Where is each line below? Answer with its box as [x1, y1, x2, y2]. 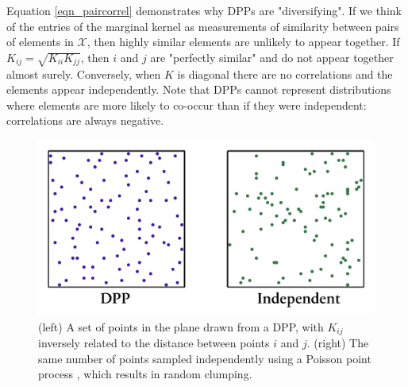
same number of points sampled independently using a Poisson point [38, 350, 371, 366]
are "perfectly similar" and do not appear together [150, 48, 394, 65]
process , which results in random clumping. [38, 366, 252, 382]
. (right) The [306, 335, 369, 351]
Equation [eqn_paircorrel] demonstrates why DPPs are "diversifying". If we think [6, 2, 402, 18]
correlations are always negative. [6, 112, 164, 129]
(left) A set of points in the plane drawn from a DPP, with [38, 318, 324, 335]
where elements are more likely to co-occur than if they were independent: [6, 96, 367, 113]
